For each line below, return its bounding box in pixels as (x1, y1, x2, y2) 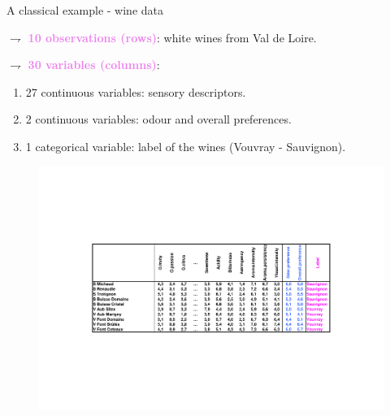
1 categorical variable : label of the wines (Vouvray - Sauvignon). (25, 137, 346, 154)
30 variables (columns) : (28, 56, 160, 73)
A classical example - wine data (6, 2, 164, 18)
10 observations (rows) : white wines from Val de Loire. (28, 28, 317, 45)
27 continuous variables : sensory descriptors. (25, 83, 246, 100)
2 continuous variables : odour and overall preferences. (25, 110, 292, 128)
